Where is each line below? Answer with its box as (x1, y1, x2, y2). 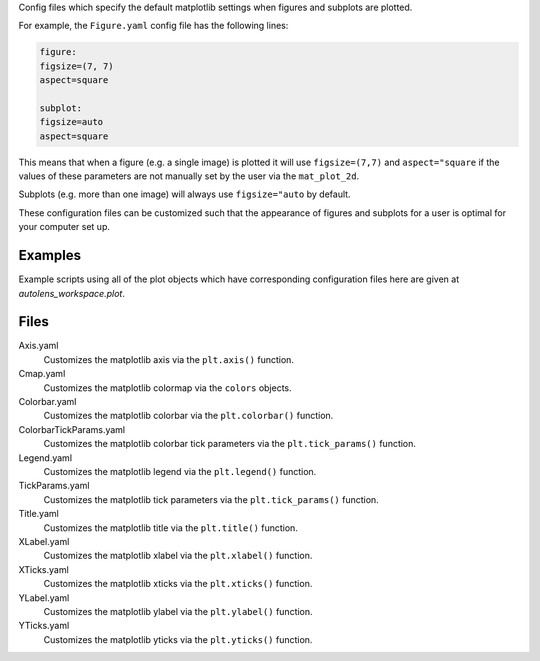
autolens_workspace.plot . (18, 287, 125, 299)
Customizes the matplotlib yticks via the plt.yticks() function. (43, 633, 313, 645)
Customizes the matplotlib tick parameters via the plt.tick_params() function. (43, 493, 379, 505)
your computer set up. (18, 221, 110, 233)
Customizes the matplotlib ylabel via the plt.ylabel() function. (43, 605, 314, 617)
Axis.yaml (18, 340, 59, 352)
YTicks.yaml (18, 620, 70, 632)
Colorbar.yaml (18, 396, 77, 408)
